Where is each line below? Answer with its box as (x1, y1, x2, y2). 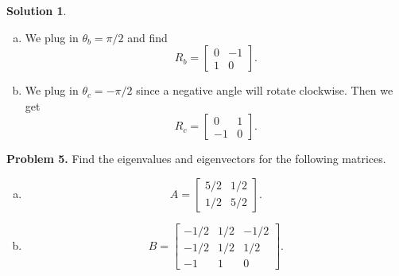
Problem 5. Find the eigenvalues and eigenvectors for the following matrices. (6, 150, 386, 167)
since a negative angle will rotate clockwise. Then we (136, 82, 393, 99)
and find (127, 29, 168, 45)
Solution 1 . (6, 2, 67, 18)
